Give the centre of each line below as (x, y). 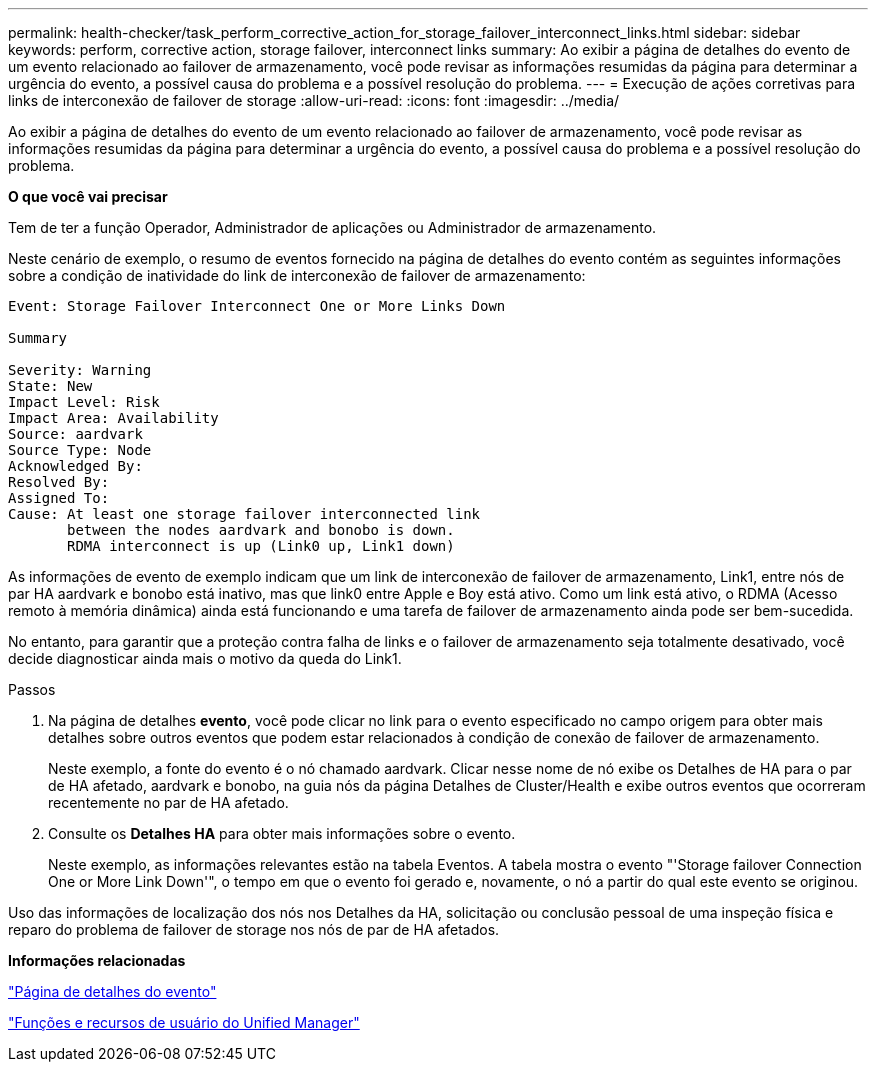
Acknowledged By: (75, 466)
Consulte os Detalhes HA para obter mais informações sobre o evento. (282, 833)
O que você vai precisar (88, 196)
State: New (50, 386)
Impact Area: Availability (113, 418)
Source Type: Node (80, 450)
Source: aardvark (75, 434)
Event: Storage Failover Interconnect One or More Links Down (257, 306)
